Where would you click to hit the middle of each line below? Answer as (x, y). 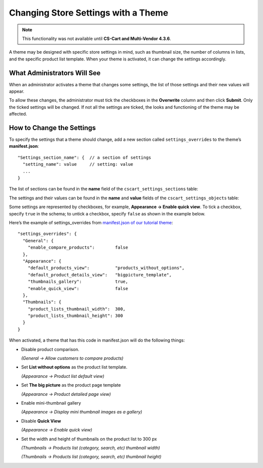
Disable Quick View (41, 421)
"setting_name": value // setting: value (78, 164)
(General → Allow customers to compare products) (72, 358)
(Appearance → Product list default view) (63, 376)
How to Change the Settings (52, 128)
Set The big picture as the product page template (71, 385)
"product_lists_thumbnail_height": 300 (75, 316)
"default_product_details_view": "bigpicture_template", (100, 275)
